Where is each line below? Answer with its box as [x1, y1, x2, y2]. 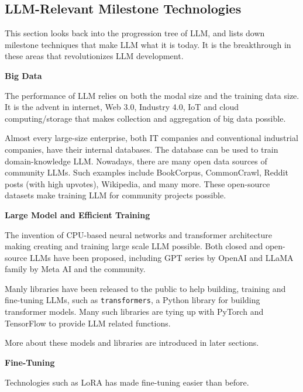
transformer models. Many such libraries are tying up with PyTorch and [5, 305, 264, 318]
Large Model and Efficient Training [5, 208, 150, 221]
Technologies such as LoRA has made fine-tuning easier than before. [5, 376, 249, 388]
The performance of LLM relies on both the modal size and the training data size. [5, 89, 299, 101]
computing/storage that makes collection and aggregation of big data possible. [5, 112, 286, 124]
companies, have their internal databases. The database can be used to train [5, 143, 278, 155]
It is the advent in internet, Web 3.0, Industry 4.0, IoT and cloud [5, 101, 239, 113]
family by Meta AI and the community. [5, 263, 146, 275]
